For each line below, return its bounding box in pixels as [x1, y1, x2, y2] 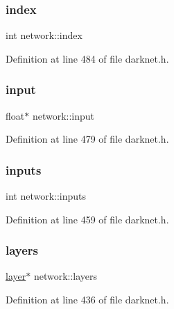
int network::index [6, 28, 82, 42]
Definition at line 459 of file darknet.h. [6, 212, 169, 226]
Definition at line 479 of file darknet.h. [6, 132, 169, 146]
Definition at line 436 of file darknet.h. [6, 292, 169, 307]
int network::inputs [6, 189, 87, 203]
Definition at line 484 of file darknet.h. [6, 51, 169, 65]
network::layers [33, 269, 98, 283]
